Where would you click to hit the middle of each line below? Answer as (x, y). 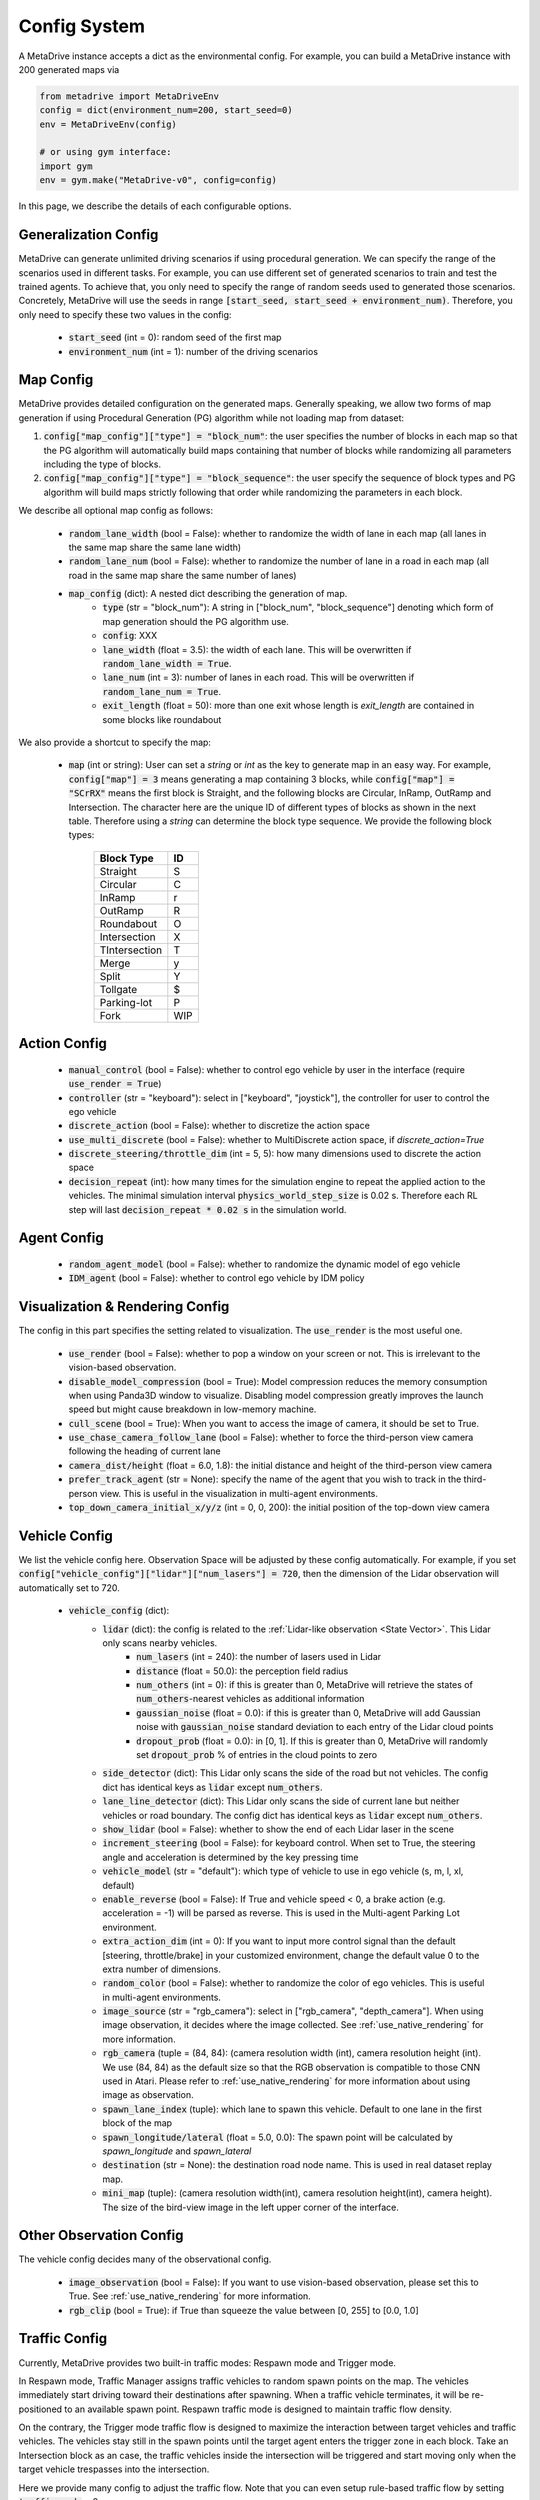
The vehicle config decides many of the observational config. (145, 2259)
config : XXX (130, 636)
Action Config (62, 1043)
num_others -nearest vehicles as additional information (250, 1699)
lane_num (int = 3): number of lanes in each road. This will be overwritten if (258, 677)
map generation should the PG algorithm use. (195, 621)
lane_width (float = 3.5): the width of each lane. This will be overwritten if (257, 649)
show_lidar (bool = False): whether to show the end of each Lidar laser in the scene (278, 1829)
